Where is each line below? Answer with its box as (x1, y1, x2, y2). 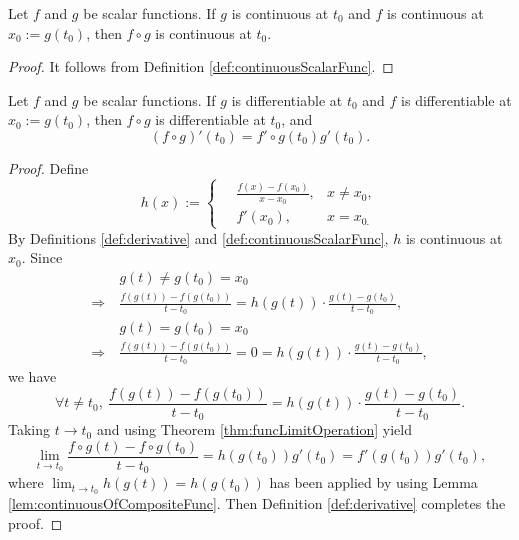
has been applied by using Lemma (269, 472, 478, 493)
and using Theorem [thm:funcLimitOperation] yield (96, 419, 412, 440)
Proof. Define (8, 157, 89, 178)
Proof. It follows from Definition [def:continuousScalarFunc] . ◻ (8, 56, 394, 77)
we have (8, 366, 57, 387)
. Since (21, 247, 63, 268)
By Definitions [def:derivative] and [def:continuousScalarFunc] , (8, 227, 389, 248)
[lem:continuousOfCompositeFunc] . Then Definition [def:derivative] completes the (8, 493, 506, 514)
